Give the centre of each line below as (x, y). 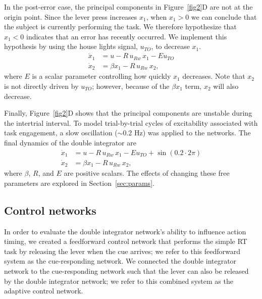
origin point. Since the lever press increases (71, 16)
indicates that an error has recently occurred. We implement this (127, 36)
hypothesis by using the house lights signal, (71, 46)
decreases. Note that (214, 76)
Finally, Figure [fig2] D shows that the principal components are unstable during (128, 113)
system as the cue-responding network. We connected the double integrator (120, 261)
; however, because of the (131, 86)
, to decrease (170, 46)
